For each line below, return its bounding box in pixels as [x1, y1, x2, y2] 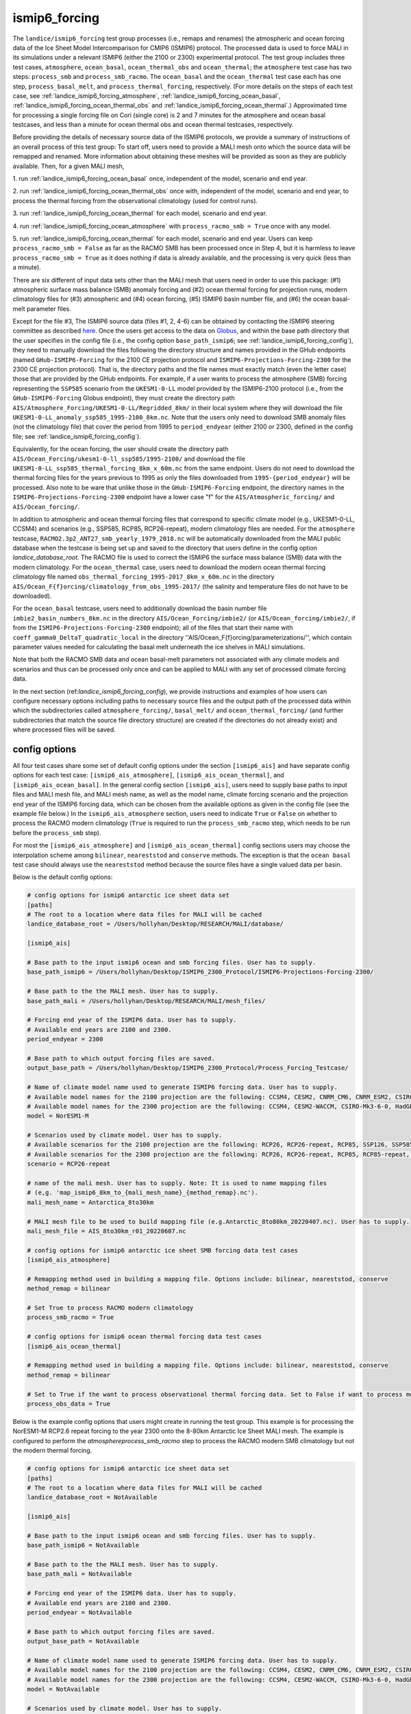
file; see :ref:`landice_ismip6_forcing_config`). [12, 432, 142, 440]
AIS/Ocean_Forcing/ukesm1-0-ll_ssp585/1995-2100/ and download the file [12, 455, 246, 463]
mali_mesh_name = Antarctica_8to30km [27, 1198, 154, 1206]
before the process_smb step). [12, 828, 102, 836]
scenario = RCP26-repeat [27, 1160, 111, 1168]
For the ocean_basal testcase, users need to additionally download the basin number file [12, 604, 267, 613]
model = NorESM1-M [27, 1112, 89, 1120]
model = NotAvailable [27, 1685, 100, 1693]
